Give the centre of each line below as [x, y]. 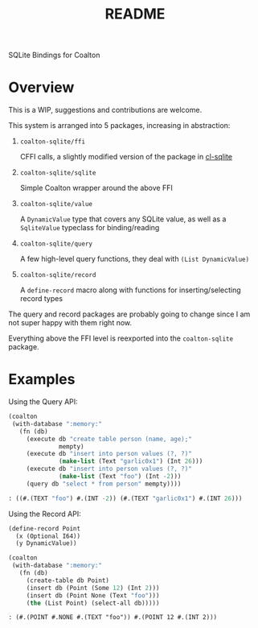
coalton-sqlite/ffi [53, 142]
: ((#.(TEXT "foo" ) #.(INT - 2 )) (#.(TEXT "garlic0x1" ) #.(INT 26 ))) [125, 498]
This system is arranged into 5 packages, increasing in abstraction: [119, 126]
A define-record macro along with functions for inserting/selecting [130, 290]
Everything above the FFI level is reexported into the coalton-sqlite [121, 338]
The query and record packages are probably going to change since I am [129, 314]
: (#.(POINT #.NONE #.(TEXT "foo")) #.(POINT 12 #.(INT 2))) [113, 618]
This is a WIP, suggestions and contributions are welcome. [105, 110]
